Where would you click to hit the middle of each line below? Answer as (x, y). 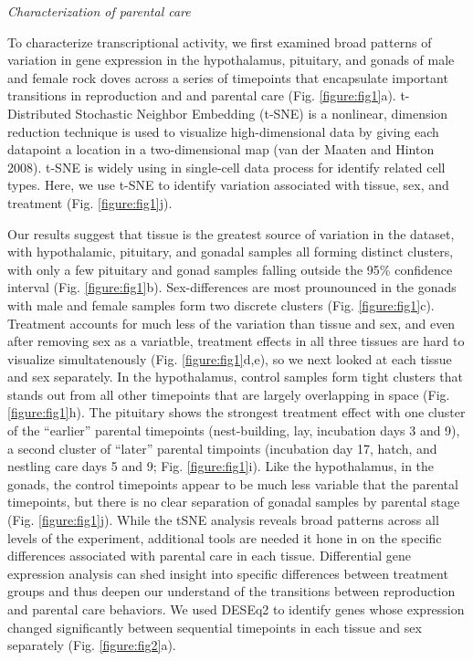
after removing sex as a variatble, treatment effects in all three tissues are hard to (236, 341)
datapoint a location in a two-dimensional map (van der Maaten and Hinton (221, 149)
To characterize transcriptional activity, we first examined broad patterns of (220, 42)
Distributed (39, 113)
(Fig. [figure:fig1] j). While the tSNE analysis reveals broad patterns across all (223, 520)
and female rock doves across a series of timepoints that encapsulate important (228, 77)
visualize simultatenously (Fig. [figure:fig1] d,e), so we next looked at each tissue (230, 358)
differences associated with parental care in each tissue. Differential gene (210, 556)
